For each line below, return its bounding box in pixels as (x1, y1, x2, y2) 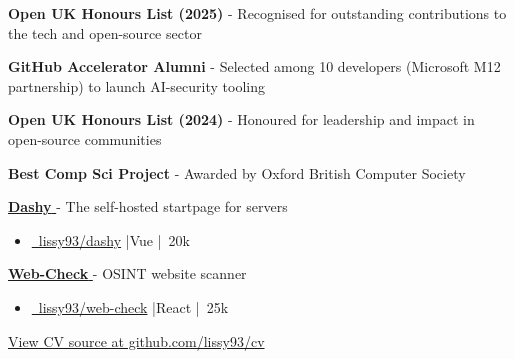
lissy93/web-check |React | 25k (38, 296, 229, 317)
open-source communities (8, 128, 162, 149)
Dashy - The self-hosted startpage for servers (8, 196, 288, 217)
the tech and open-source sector (8, 22, 202, 43)
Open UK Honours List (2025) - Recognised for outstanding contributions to (8, 3, 507, 23)
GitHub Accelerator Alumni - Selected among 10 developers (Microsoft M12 (8, 56, 501, 77)
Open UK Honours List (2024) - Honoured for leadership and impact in (8, 109, 475, 130)
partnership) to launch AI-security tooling (8, 75, 265, 96)
